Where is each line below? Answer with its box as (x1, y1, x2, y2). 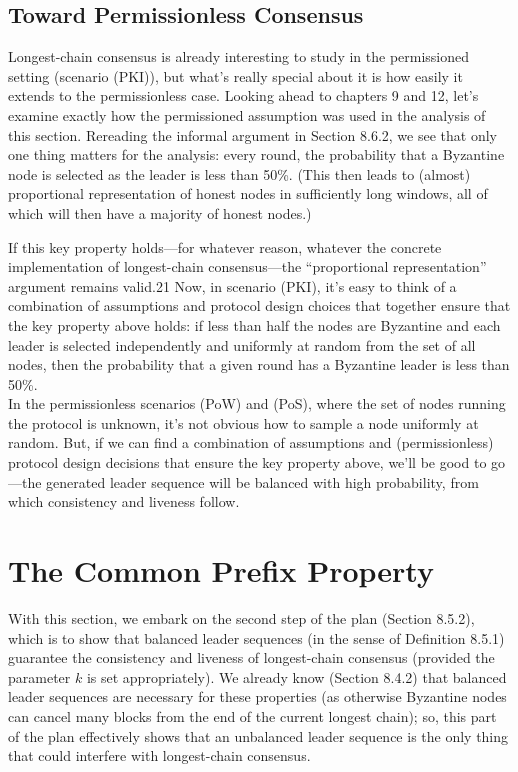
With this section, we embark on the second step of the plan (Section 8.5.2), (8, 607, 475, 628)
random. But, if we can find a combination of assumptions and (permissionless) (8, 432, 494, 453)
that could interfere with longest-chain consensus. (8, 745, 311, 766)
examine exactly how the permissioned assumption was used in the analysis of (8, 104, 486, 125)
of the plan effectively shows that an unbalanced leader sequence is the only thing (8, 725, 509, 746)
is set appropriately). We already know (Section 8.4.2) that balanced (86, 666, 507, 687)
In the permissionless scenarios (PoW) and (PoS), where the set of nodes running (8, 393, 506, 414)
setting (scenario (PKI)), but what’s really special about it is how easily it (8, 65, 463, 86)
